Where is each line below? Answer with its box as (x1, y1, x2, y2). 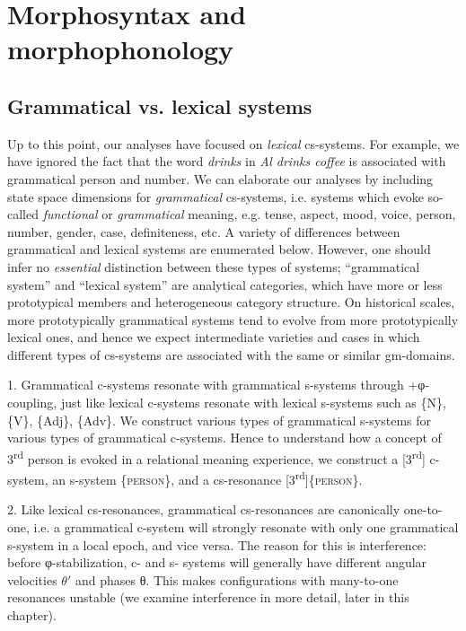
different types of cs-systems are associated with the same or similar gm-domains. (7, 345, 455, 364)
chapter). (7, 605, 57, 624)
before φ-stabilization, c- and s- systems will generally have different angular (7, 553, 427, 572)
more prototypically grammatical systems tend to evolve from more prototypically (7, 310, 459, 329)
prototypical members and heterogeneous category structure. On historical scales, (7, 293, 455, 311)
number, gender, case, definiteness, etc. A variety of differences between (7, 222, 400, 241)
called (7, 205, 39, 223)
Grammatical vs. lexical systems (7, 92, 312, 119)
